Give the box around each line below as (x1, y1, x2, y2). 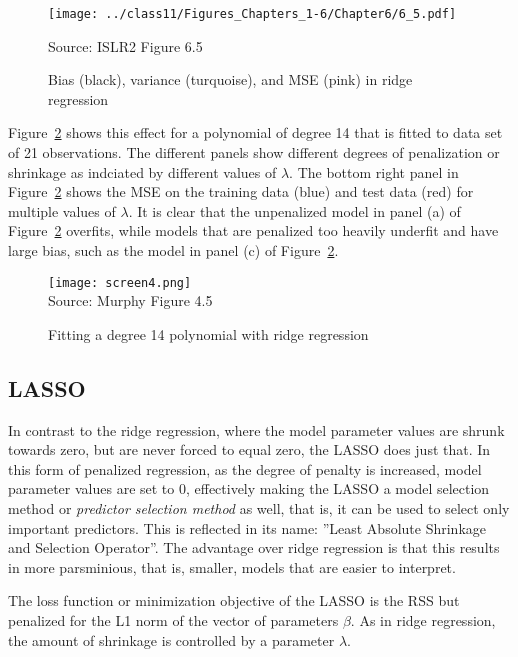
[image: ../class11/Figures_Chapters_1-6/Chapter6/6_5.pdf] (48, 7, 457, 21)
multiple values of (8, 200, 116, 221)
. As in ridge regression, (350, 609, 496, 630)
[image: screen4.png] (48, 275, 192, 290)
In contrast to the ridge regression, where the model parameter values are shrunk (8, 419, 505, 440)
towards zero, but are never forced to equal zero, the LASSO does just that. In (8, 439, 491, 460)
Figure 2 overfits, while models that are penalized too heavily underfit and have (8, 220, 499, 241)
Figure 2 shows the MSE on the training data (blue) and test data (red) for (8, 181, 474, 202)
